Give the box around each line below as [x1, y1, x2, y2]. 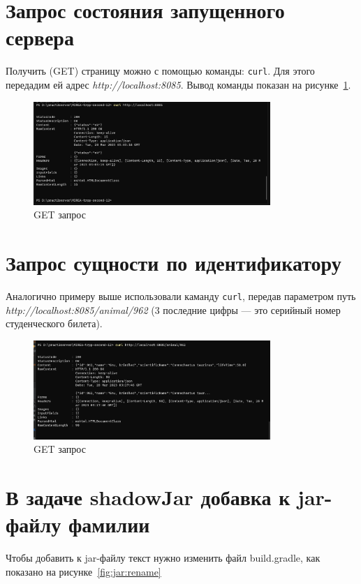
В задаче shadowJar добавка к [6, 483, 290, 511]
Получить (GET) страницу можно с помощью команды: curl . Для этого [6, 63, 315, 78]
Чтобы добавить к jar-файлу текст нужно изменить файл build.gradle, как [6, 551, 321, 565]
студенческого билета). [6, 316, 103, 331]
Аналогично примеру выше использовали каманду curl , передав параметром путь [6, 288, 356, 303]
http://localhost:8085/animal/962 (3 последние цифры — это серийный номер [6, 302, 341, 317]
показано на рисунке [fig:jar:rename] [6, 564, 161, 578]
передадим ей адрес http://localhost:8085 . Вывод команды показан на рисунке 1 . [6, 77, 351, 91]
